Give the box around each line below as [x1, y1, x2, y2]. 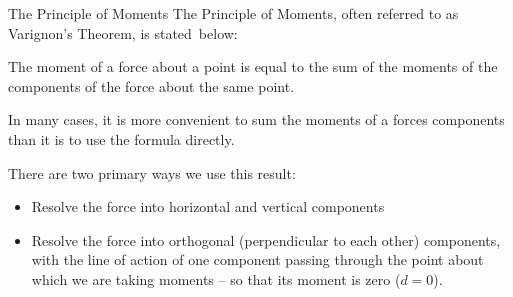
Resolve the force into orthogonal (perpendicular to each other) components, [31, 229, 501, 250]
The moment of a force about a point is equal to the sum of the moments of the [8, 56, 498, 77]
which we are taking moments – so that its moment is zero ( [31, 268, 401, 289]
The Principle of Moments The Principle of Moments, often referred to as [8, 3, 459, 23]
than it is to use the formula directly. [8, 128, 235, 149]
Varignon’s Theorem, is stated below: [8, 22, 238, 43]
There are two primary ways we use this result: [8, 162, 296, 183]
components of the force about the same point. [8, 75, 295, 96]
